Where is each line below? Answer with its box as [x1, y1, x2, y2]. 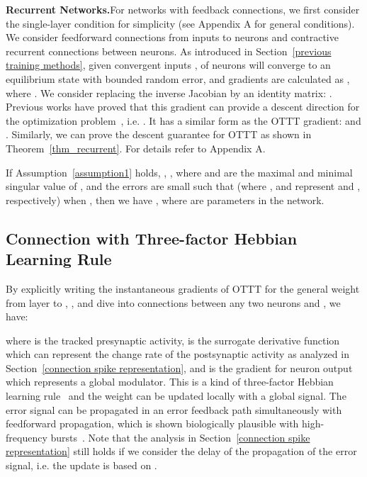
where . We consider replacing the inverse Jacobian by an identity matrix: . [6, 85, 332, 100]
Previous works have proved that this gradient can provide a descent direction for [6, 99, 360, 114]
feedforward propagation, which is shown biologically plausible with [6, 416, 299, 431]
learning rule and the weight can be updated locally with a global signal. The [6, 388, 346, 403]
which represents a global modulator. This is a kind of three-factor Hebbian [6, 374, 334, 389]
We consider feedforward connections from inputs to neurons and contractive [6, 30, 339, 45]
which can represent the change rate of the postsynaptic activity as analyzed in [6, 347, 349, 361]
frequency [6, 430, 47, 444]
